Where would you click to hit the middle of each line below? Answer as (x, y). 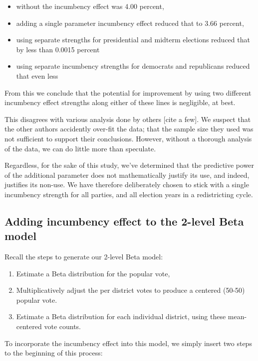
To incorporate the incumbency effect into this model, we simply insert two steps (128, 343)
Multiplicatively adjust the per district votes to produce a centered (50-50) (130, 290)
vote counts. (63, 326)
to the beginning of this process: (54, 353)
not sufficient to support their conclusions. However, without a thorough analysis (128, 138)
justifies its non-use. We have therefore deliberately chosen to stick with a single (127, 184)
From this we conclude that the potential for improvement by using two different (128, 92)
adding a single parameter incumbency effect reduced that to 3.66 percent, (130, 23)
